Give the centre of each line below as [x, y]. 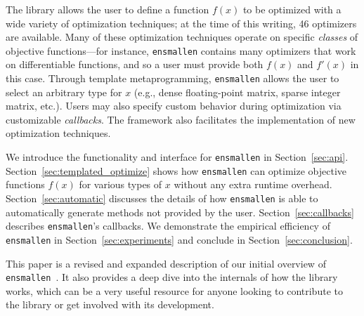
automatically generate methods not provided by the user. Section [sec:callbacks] [180, 212]
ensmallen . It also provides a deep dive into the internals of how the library [172, 277]
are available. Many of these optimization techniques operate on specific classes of [182, 37]
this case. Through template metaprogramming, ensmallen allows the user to [173, 78]
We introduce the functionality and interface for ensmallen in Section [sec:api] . [177, 157]
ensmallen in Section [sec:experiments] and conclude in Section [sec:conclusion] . [179, 239]
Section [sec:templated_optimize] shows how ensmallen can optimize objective [176, 170]
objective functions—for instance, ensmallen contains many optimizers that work [181, 50]
